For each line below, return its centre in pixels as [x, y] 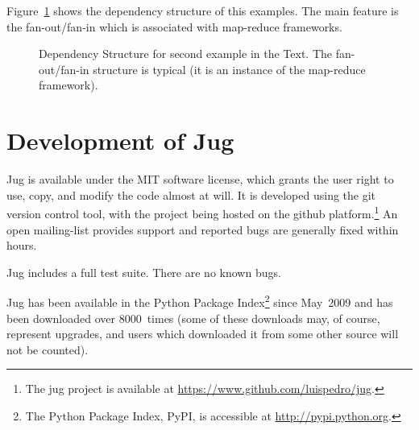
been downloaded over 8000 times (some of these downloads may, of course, [193, 318]
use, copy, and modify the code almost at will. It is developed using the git [191, 194]
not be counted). [48, 349]
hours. [22, 245]
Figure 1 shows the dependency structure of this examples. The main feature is [203, 10]
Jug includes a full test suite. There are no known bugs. [144, 272]
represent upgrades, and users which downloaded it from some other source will [203, 334]
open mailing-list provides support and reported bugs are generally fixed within [203, 229]
